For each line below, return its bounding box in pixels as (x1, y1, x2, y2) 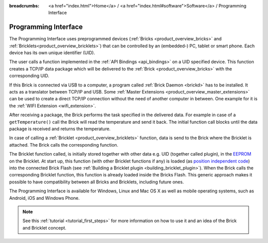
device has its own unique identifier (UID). (9, 50, 95, 56)
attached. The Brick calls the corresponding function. (9, 142, 119, 148)
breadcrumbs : (9, 3, 40, 8)
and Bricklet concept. (22, 225, 67, 231)
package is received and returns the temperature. (9, 126, 111, 132)
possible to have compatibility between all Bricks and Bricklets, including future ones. (9, 179, 184, 185)
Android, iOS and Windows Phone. (9, 195, 80, 201)
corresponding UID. (9, 73, 50, 79)
